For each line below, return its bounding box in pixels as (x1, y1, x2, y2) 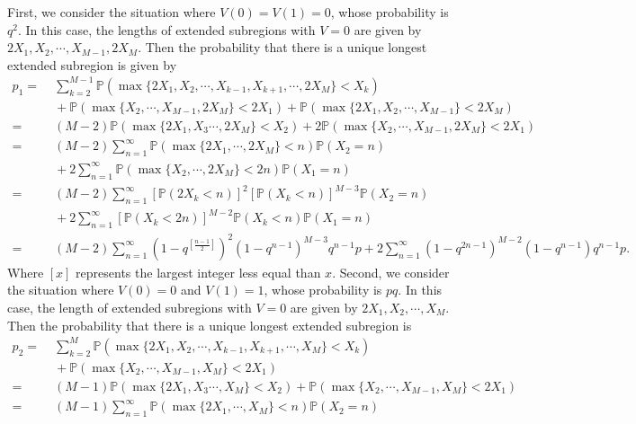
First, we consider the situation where (7, 3, 216, 21)
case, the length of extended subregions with (7, 298, 252, 316)
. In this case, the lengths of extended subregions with (17, 20, 316, 39)
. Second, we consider (332, 262, 450, 281)
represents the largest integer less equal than (76, 262, 321, 281)
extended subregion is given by (7, 55, 177, 74)
